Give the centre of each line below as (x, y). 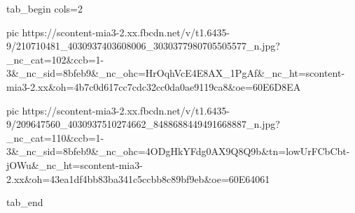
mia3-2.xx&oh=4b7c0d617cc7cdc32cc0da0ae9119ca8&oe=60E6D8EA (154, 86)
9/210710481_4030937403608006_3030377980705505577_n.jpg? (143, 46)
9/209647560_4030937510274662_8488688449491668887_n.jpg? (143, 124)
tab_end (25, 202)
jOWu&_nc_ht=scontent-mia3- (75, 164)
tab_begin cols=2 (44, 8)
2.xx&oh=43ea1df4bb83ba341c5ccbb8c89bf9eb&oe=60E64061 (138, 178)
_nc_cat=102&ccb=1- (55, 59)
